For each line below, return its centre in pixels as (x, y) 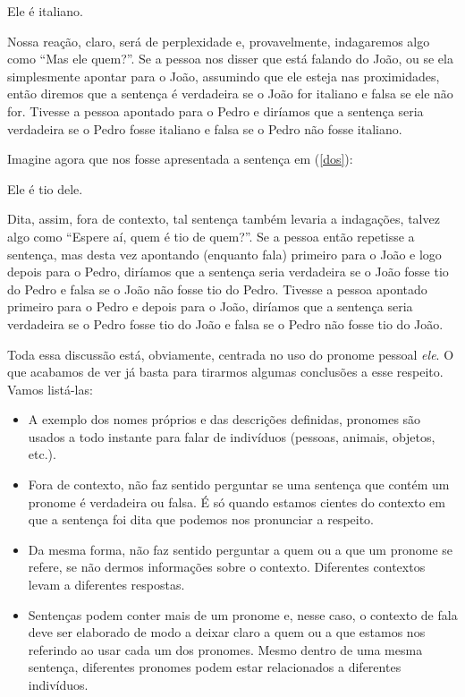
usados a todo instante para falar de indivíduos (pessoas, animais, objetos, (232, 436)
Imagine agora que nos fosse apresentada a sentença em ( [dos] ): (180, 159)
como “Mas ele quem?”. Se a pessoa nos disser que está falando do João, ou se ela (230, 59)
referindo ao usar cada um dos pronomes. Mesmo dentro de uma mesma (225, 649)
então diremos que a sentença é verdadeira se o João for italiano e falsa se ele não (230, 93)
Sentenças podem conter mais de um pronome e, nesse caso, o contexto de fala (243, 614)
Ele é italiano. (45, 11)
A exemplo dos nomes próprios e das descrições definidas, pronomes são (224, 419)
